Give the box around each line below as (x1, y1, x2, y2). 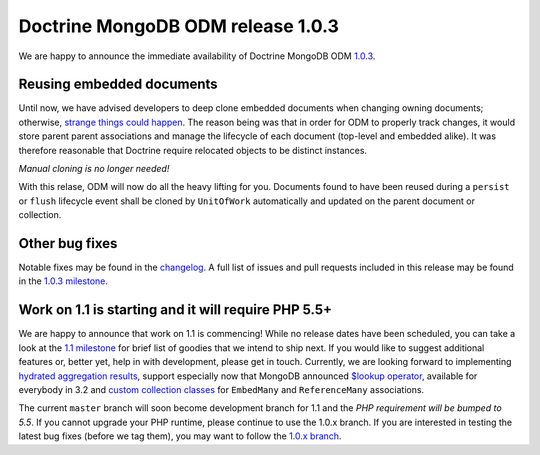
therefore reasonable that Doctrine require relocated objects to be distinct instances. (18, 144, 368, 156)
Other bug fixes (18, 235, 118, 252)
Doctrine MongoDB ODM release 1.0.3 (18, 15, 340, 37)
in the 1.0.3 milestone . (18, 275, 109, 287)
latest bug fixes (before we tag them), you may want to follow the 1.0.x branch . (18, 430, 342, 442)
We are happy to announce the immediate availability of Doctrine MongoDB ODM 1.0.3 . (18, 50, 376, 62)
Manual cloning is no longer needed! (18, 163, 170, 175)
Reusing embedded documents (18, 76, 219, 93)
